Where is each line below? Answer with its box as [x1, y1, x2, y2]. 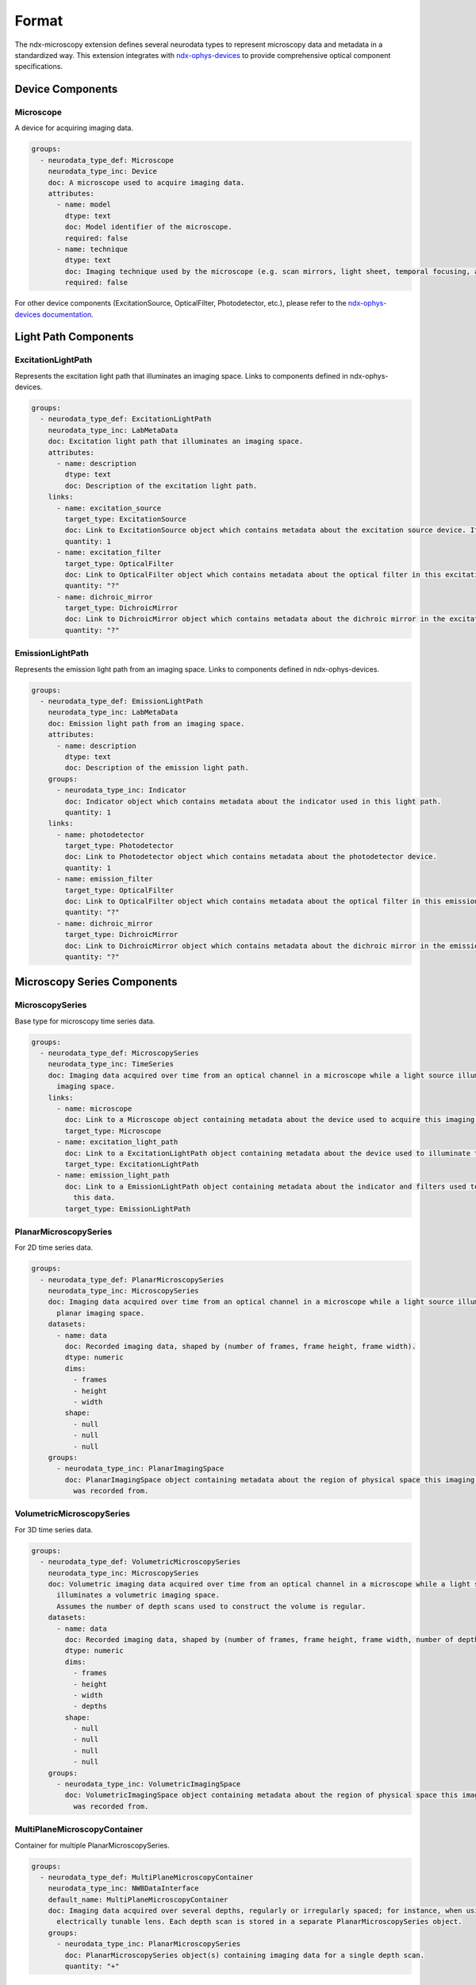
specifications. [14, 62, 63, 71]
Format [14, 12, 63, 29]
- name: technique [56, 245, 129, 253]
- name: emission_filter [56, 874, 154, 884]
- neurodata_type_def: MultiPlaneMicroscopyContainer [40, 1872, 254, 1882]
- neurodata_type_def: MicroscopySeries [40, 1049, 199, 1058]
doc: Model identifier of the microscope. [64, 222, 233, 232]
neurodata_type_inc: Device [48, 167, 158, 176]
